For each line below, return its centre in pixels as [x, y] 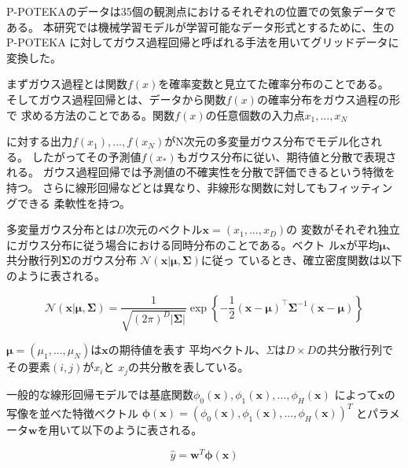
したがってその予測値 [86, 156]
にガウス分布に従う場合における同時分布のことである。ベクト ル [173, 244]
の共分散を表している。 [189, 367]
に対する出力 [39, 141]
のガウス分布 [103, 260]
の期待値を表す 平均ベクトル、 [187, 350]
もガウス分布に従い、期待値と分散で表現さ [287, 156]
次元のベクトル [164, 229]
